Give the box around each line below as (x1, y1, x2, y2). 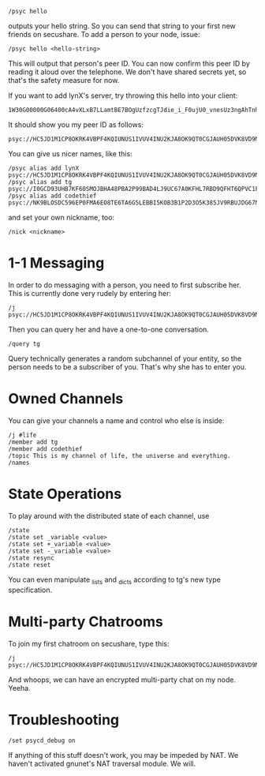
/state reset (8, 560, 51, 568)
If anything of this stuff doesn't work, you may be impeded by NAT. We (8, 751, 239, 760)
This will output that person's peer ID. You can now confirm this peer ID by (8, 59, 250, 68)
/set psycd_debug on (8, 737, 77, 745)
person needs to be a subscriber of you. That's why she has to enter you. (8, 362, 247, 371)
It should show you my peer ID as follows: (8, 120, 144, 129)
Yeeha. (8, 683, 31, 692)
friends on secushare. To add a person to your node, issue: (8, 30, 200, 39)
